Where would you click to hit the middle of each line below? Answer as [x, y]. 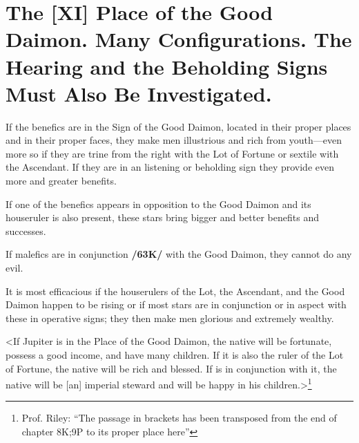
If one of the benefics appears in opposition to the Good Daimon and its [158, 204]
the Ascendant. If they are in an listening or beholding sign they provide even [170, 167]
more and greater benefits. [61, 181]
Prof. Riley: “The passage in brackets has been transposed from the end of [179, 418]
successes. [26, 230]
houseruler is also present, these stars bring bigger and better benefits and [162, 217]
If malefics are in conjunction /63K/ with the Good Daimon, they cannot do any [179, 254]
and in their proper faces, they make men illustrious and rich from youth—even [174, 140]
